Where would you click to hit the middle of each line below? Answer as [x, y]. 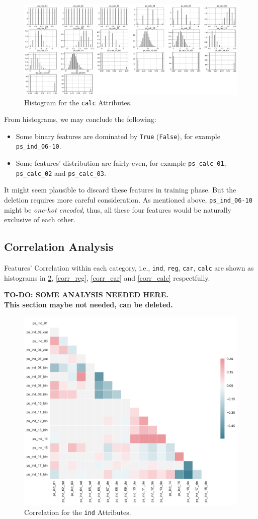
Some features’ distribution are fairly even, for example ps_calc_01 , [121, 163]
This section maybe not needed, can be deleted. [89, 304]
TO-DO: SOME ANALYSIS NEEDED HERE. [86, 295]
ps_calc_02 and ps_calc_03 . [61, 173]
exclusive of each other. [40, 219]
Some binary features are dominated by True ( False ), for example [118, 136]
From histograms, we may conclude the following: [80, 119]
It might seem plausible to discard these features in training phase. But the [120, 190]
